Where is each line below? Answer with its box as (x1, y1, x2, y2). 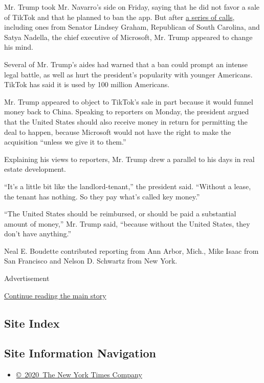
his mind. (4, 42, 33, 52)
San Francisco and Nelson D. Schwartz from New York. (4, 255, 178, 266)
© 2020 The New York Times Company (16, 369, 142, 380)
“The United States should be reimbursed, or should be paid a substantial (4, 208, 236, 219)
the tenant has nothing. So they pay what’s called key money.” (4, 191, 200, 201)
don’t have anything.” (4, 228, 72, 239)
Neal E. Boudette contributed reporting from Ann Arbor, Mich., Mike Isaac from (4, 245, 259, 256)
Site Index (4, 315, 60, 331)
